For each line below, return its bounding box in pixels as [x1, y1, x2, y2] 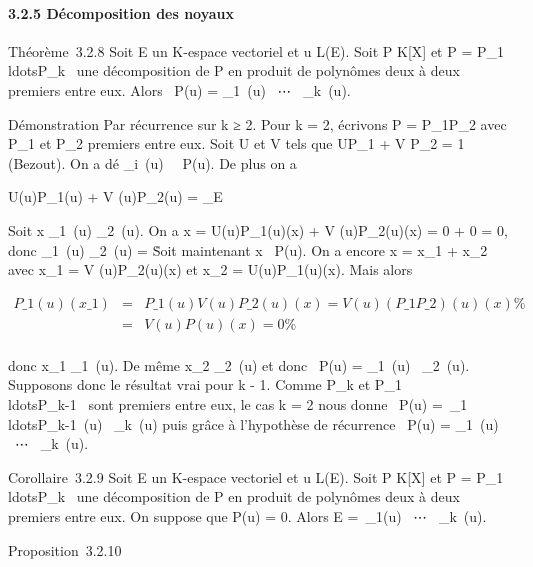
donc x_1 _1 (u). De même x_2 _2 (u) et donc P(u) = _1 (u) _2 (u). [8, 354, 470, 375]
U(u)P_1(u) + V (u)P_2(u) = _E [8, 186, 223, 207]
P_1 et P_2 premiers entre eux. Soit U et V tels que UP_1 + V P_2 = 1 [8, 133, 465, 154]
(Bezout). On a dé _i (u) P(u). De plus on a [8, 152, 297, 173]
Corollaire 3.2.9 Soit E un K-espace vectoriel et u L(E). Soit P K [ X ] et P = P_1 [8, 466, 504, 487]
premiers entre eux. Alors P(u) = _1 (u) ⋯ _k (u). [8, 79, 351, 100]
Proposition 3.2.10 [8, 539, 122, 560]
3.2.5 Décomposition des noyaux [8, 2, 235, 23]
